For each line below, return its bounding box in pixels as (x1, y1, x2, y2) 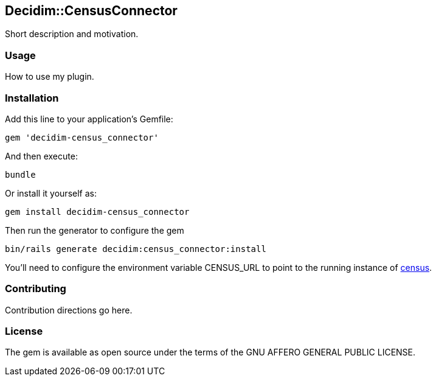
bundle (5, 169, 36, 180)
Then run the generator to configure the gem (5, 225, 184, 236)
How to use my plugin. (5, 71, 94, 82)
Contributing (5, 282, 66, 295)
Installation (5, 91, 59, 104)
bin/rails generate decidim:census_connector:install (5, 243, 266, 254)
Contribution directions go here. (5, 304, 133, 315)
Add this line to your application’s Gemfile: (5, 113, 173, 124)
